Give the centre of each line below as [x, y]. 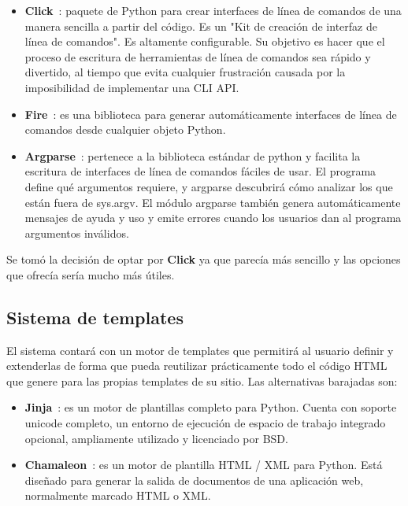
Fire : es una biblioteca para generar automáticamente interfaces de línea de [211, 114]
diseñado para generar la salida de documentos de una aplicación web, [194, 480]
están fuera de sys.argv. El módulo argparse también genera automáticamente [213, 202]
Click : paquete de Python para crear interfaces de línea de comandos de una [213, 10]
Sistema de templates [95, 317]
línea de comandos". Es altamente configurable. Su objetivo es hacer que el [205, 41]
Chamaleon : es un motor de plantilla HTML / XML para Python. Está [204, 465]
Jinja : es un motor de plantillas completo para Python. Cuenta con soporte [211, 407]
